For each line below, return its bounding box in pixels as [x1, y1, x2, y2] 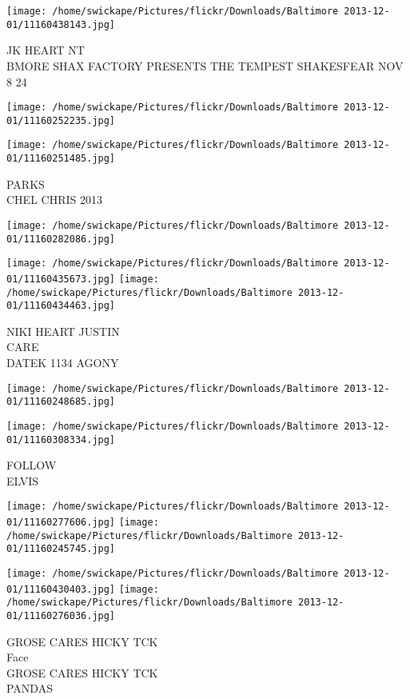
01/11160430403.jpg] [6, 583, 116, 595]
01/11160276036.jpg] [6, 610, 116, 622]
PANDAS [6, 680, 53, 697]
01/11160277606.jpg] [6, 517, 116, 529]
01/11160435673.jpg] [6, 273, 116, 285]
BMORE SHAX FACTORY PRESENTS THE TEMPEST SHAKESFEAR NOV [6, 57, 404, 74]
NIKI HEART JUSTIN [6, 322, 120, 339]
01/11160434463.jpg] [6, 300, 116, 312]
